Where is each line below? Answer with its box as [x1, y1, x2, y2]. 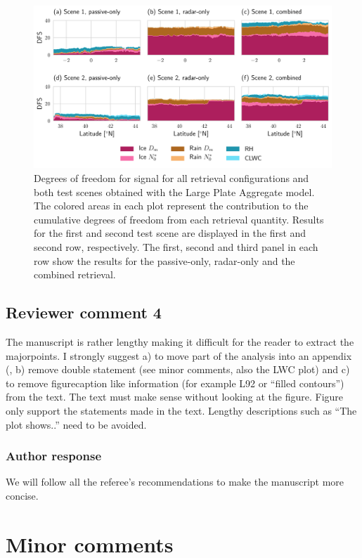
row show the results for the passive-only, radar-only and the [34, 253, 295, 268]
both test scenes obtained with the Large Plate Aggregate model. [34, 184, 315, 199]
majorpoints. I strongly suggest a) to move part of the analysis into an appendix [6, 348, 352, 363]
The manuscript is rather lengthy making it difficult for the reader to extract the [6, 335, 354, 349]
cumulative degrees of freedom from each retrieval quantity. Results [34, 212, 324, 226]
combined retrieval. [34, 267, 116, 282]
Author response [6, 447, 102, 465]
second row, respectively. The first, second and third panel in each [34, 240, 318, 254]
